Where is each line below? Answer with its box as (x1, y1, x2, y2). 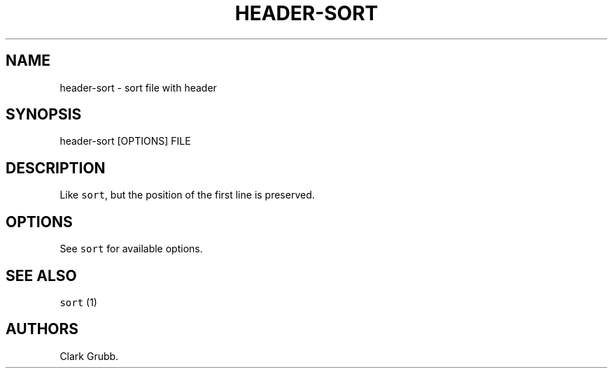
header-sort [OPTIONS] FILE (59, 135, 191, 148)
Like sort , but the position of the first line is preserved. (59, 189, 315, 201)
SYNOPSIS (6, 106, 82, 124)
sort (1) (59, 296, 97, 308)
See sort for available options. (59, 243, 203, 255)
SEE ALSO (6, 266, 77, 285)
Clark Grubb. (59, 350, 119, 362)
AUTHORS (6, 320, 79, 338)
